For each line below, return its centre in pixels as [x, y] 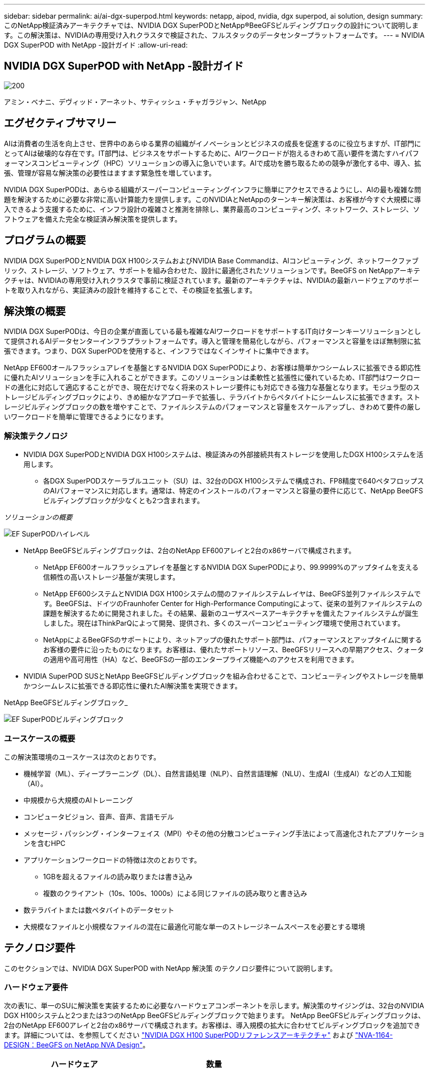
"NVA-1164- [374, 1035]
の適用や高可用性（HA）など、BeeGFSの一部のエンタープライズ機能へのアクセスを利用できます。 [201, 660]
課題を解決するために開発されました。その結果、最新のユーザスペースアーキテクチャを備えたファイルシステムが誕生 [231, 613]
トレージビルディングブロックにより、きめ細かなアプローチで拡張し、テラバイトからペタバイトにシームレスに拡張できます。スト [212, 397]
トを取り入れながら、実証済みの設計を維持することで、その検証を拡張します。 [130, 290]
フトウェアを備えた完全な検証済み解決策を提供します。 [93, 219]
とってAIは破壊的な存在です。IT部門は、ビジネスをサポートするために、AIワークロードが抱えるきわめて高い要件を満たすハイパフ [212, 153]
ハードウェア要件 [36, 987]
